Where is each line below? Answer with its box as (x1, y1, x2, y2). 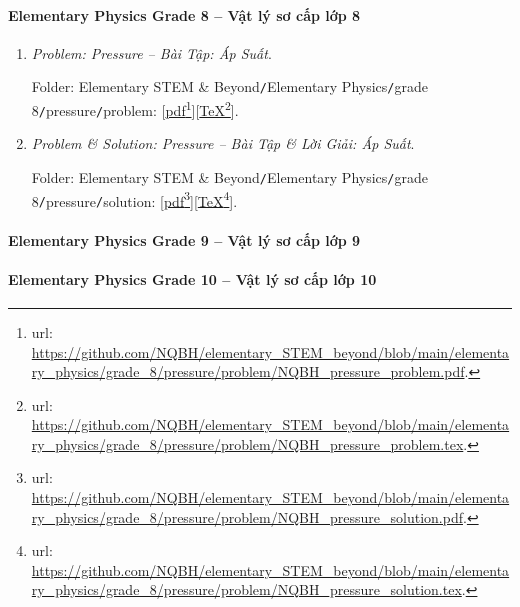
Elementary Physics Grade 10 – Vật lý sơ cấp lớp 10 (8, 268, 377, 289)
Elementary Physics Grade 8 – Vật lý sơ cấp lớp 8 (8, 4, 361, 25)
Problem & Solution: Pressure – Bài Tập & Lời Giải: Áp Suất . (31, 133, 415, 154)
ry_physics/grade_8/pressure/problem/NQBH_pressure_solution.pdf (31, 506, 463, 527)
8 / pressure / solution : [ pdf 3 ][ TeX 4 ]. (31, 187, 238, 211)
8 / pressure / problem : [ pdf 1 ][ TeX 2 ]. (31, 97, 239, 120)
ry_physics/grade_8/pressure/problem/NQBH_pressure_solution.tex (31, 579, 462, 600)
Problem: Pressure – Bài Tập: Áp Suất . (31, 42, 272, 63)
